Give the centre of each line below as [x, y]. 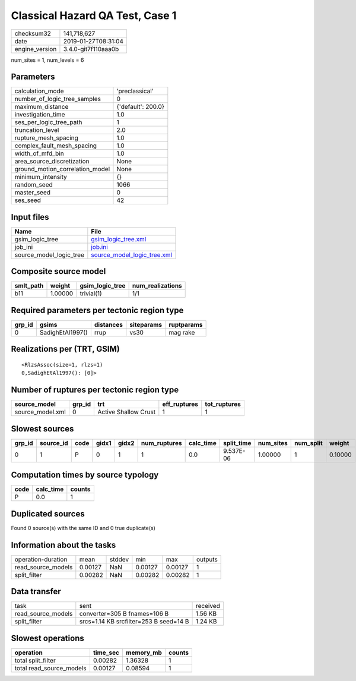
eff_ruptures [180, 404]
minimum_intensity [41, 177]
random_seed [34, 185]
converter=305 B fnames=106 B [124, 614]
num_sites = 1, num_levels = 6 [47, 60]
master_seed [32, 193]
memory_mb [144, 652]
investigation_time [40, 115]
